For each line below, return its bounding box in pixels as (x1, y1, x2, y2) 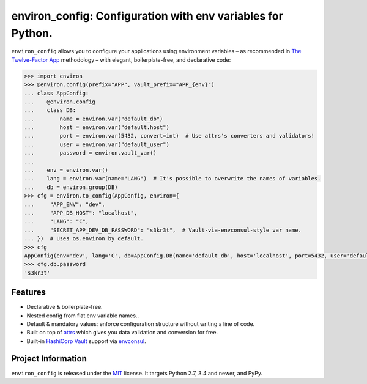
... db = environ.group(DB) (24, 183, 119, 191)
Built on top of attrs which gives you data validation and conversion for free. (26, 329, 218, 336)
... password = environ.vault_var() (24, 150, 157, 157)
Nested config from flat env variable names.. (26, 312, 139, 319)
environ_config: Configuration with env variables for (11, 9, 284, 23)
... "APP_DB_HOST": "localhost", (24, 209, 138, 216)
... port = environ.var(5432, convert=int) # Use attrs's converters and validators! (24, 132, 315, 139)
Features (11, 287, 46, 298)
